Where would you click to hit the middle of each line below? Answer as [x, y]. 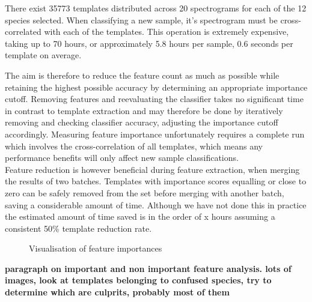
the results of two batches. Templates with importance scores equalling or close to [156, 181]
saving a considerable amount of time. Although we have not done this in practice [156, 204]
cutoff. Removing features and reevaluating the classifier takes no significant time [154, 99]
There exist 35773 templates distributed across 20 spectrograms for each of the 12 [156, 8]
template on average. [43, 55]
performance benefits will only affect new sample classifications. [122, 158]
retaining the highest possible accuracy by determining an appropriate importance [156, 87]
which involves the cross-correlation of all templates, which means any [134, 146]
